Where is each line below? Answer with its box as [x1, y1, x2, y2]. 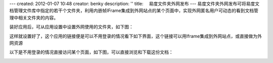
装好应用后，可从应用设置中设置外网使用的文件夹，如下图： [9, 24, 133, 30]
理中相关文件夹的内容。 [9, 14, 58, 20]
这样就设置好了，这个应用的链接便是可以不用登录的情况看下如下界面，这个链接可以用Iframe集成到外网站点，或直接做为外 [9, 33, 262, 39]
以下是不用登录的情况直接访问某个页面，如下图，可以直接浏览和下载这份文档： [9, 49, 173, 55]
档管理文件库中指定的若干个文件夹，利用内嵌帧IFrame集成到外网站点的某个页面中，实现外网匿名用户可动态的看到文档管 [9, 7, 259, 13]
